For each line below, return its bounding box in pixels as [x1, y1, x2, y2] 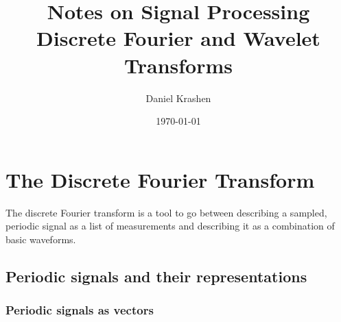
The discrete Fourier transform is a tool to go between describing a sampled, [5, 205, 327, 219]
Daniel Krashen [145, 90, 211, 105]
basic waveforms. [5, 232, 76, 246]
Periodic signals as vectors [5, 301, 154, 319]
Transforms [124, 51, 233, 79]
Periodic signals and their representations [5, 265, 307, 286]
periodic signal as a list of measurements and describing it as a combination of [5, 219, 335, 233]
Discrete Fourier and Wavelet [36, 24, 320, 52]
